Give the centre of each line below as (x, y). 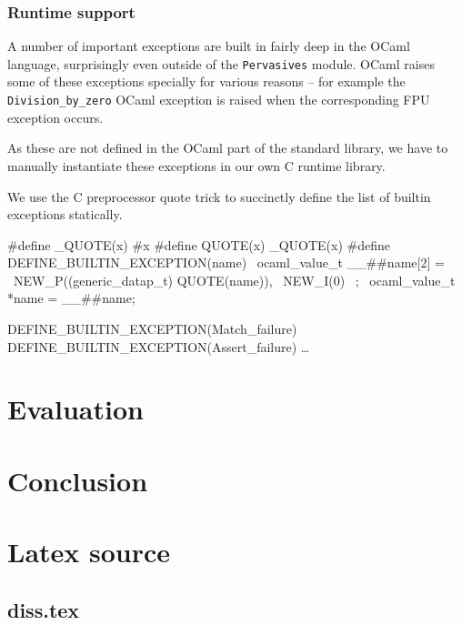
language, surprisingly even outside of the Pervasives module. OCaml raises (221, 63)
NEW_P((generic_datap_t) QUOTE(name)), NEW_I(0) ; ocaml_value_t (234, 280)
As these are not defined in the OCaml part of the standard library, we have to (228, 148)
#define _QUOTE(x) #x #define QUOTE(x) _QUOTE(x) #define (199, 244)
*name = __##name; (71, 298)
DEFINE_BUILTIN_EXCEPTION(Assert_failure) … (159, 346)
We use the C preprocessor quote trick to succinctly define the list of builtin (219, 196)
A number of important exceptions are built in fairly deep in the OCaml (209, 46)
